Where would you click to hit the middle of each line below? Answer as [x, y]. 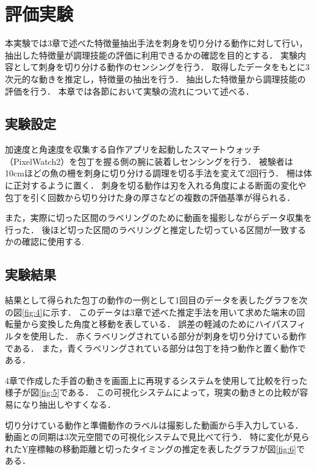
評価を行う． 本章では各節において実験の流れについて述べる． [130, 91]
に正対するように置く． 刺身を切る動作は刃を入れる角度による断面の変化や [156, 185]
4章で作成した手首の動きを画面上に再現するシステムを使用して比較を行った [156, 380]
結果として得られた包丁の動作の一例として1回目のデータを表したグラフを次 [156, 300]
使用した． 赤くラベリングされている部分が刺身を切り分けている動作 [168, 336]
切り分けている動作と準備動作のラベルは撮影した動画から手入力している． [154, 425]
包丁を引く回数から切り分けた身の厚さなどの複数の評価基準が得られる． [150, 197]
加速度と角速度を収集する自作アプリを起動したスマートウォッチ [133, 149]
